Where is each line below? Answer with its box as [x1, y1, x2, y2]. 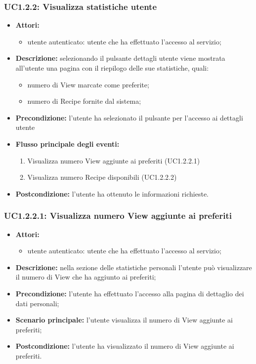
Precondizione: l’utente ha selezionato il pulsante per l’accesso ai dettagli [15, 112, 243, 122]
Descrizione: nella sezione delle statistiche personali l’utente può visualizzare [15, 262, 252, 272]
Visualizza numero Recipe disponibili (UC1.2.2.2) [27, 172, 177, 182]
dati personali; [15, 298, 59, 308]
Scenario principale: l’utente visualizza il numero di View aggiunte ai [15, 315, 233, 325]
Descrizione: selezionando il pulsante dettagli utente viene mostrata [15, 53, 225, 63]
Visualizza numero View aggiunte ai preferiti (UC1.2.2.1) [27, 155, 200, 165]
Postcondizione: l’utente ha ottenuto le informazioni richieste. [15, 188, 209, 199]
